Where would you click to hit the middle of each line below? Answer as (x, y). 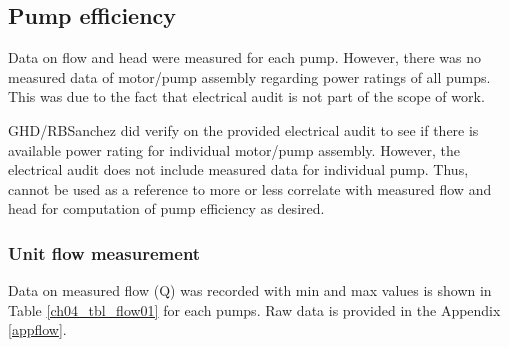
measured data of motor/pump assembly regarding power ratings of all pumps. (249, 76)
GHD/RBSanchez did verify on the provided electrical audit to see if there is (243, 129)
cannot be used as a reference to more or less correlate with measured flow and (250, 188)
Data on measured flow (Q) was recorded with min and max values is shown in (250, 290)
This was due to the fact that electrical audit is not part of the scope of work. (246, 96)
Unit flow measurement (104, 252)
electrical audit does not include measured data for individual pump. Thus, (238, 169)
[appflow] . (37, 329)
